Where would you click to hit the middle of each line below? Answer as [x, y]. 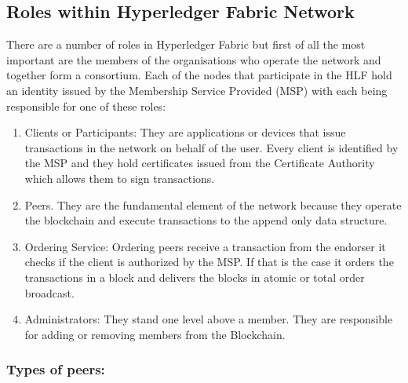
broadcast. [49, 292]
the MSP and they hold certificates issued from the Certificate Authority [200, 163]
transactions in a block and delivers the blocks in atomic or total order [195, 277]
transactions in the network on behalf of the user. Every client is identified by [211, 147]
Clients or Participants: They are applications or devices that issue [185, 132]
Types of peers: [56, 369]
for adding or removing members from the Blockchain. [155, 334]
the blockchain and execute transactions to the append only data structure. [206, 220]
